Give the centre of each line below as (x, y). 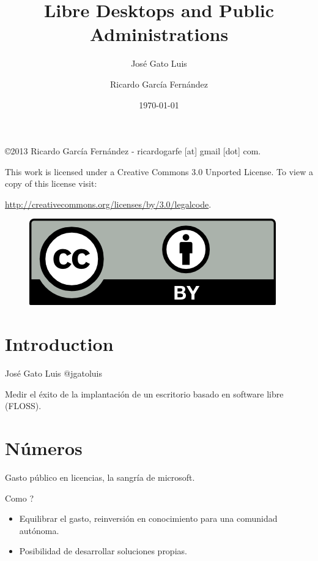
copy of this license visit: (51, 183)
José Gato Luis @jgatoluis (54, 373)
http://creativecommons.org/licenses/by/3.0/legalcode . (108, 204)
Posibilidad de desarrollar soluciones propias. (103, 551)
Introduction (59, 344)
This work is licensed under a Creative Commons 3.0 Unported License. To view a (159, 171)
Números (44, 448)
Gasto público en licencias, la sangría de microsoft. (100, 477)
